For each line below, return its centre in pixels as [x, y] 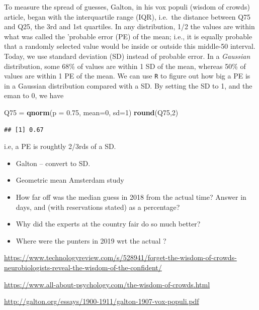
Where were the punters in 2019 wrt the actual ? [91, 240]
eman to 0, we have [34, 95]
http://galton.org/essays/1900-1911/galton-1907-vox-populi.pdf [102, 301]
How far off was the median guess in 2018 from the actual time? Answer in [131, 197]
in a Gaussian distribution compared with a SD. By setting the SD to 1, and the [128, 85]
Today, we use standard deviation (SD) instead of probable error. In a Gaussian [127, 56]
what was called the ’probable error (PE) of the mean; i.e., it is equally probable [128, 36]
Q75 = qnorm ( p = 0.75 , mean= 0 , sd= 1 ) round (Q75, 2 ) [91, 112]
